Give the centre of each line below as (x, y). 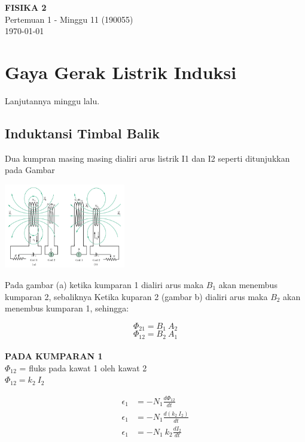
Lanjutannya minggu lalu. (52, 100)
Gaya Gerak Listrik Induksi (121, 72)
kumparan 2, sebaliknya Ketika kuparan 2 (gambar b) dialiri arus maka (136, 296)
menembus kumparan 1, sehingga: (67, 308)
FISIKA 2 (26, 7)
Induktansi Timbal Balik (82, 133)
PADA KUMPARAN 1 (54, 356)
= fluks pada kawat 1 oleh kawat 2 (83, 367)
